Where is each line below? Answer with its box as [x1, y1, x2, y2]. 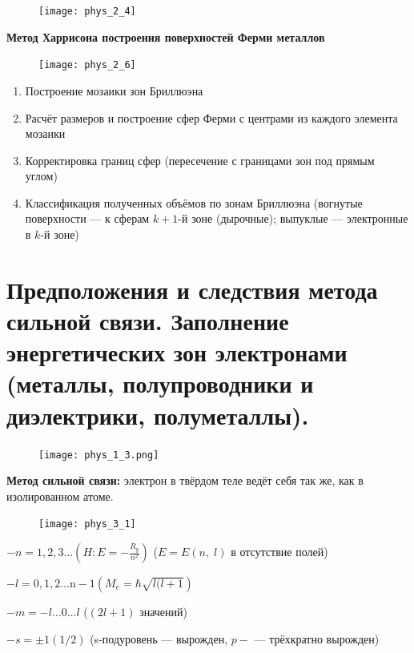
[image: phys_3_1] [38, 518, 136, 530]
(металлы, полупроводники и [6, 367, 314, 400]
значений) [139, 603, 187, 620]
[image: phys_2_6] [38, 59, 136, 71]
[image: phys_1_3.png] [38, 449, 159, 461]
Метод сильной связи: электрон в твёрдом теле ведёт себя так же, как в [6, 472, 364, 489]
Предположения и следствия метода [6, 272, 378, 305]
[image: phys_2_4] [38, 6, 136, 17]
